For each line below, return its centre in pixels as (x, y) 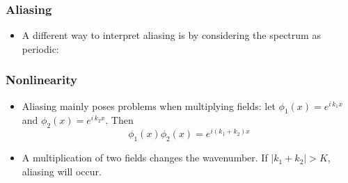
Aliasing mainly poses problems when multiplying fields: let (149, 105)
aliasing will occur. (62, 171)
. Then (119, 120)
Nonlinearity (41, 80)
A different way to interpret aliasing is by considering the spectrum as (171, 35)
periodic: (40, 48)
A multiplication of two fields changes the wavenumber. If (145, 158)
